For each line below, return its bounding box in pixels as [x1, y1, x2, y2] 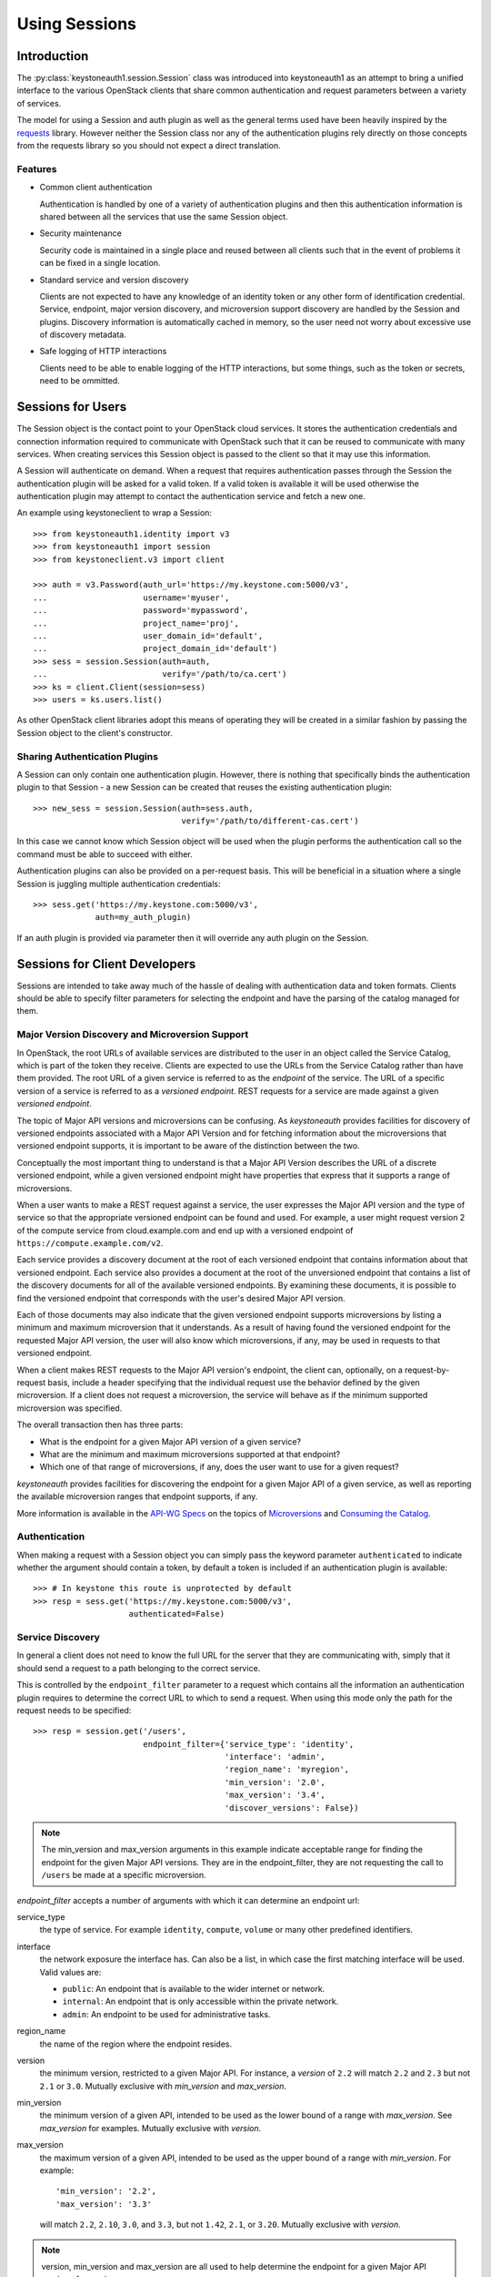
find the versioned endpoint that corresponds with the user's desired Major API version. [16, 1292, 346, 1303]
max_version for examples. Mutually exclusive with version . [39, 2122, 262, 2133]
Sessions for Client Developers [16, 956, 196, 972]
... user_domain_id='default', [33, 631, 264, 641]
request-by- [405, 1364, 450, 1375]
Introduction [16, 48, 89, 64]
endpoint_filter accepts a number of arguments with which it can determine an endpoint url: [16, 1894, 360, 1905]
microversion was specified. [16, 1403, 123, 1414]
